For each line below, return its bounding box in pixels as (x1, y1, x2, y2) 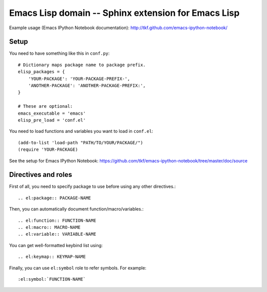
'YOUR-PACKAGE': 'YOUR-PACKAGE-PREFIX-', (28, 76, 131, 82)
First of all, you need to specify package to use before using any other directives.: (9, 183, 176, 190)
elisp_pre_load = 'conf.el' (18, 117, 86, 123)
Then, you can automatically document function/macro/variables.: (9, 206, 144, 212)
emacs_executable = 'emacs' (18, 110, 86, 116)
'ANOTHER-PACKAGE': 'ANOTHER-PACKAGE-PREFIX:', (28, 83, 146, 88)
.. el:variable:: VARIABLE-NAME (18, 231, 96, 237)
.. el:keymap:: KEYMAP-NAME (18, 254, 86, 259)
